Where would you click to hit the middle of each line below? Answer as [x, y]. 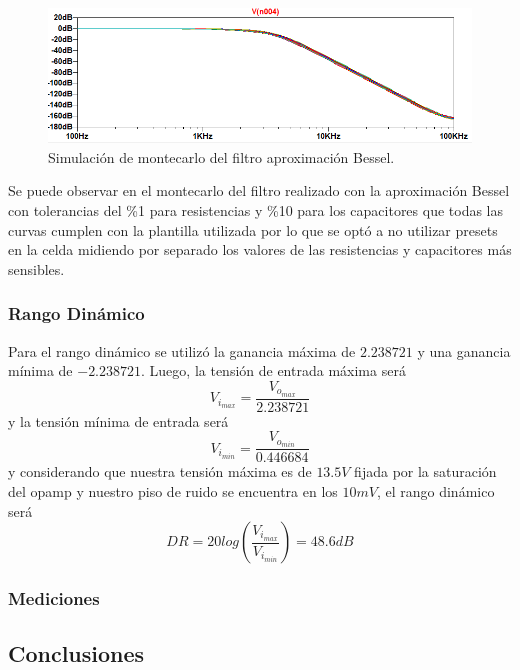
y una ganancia [464, 350]
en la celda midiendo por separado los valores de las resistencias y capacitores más [260, 249]
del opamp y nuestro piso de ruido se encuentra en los [173, 490]
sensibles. [36, 268]
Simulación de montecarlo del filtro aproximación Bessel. [221, 156]
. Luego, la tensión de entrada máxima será [273, 370]
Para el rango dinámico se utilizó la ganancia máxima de [182, 350]
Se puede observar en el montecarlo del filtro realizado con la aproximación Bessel [259, 190]
